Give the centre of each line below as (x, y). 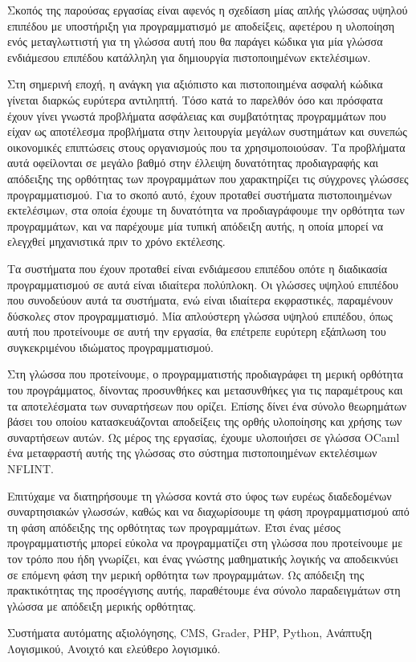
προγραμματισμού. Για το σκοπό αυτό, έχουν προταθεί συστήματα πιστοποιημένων (200, 194)
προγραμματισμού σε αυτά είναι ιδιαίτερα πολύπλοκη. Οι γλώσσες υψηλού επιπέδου (203, 284)
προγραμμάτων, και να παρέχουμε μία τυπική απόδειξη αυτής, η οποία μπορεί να (196, 225)
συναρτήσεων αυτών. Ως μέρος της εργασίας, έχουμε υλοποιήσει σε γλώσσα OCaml (204, 437)
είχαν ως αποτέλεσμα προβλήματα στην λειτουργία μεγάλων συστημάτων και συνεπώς (207, 131)
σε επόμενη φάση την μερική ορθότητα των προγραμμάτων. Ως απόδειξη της (186, 574)
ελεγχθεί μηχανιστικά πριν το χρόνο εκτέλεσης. (116, 241)
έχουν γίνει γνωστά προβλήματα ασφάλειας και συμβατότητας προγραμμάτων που (197, 115)
